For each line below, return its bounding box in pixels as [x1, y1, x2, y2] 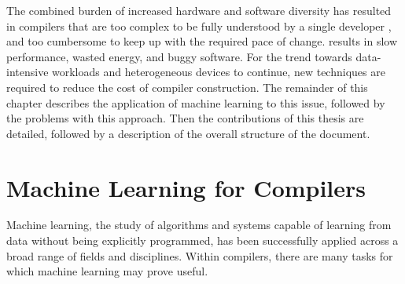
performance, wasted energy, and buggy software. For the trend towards [6, 48, 352, 64]
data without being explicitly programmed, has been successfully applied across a [6, 232, 399, 249]
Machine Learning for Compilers [6, 171, 366, 203]
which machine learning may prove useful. [6, 263, 208, 279]
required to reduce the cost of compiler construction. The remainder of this [6, 78, 368, 95]
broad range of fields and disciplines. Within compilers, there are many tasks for [6, 247, 393, 264]
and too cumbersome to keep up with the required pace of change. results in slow [6, 33, 398, 49]
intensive [6, 64, 49, 80]
